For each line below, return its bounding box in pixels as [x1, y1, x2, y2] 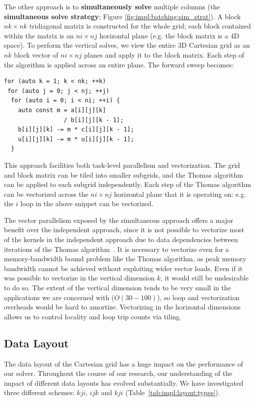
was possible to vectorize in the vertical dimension [4, 273, 155, 283]
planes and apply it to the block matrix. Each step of [84, 49, 244, 60]
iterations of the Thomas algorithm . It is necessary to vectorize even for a [4, 244, 229, 254]
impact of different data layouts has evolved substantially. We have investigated [4, 377, 243, 388]
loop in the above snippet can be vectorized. [20, 198, 154, 209]
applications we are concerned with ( [4, 292, 114, 302]
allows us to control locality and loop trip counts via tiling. [4, 311, 182, 321]
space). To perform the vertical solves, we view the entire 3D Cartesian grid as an [4, 40, 250, 50]
